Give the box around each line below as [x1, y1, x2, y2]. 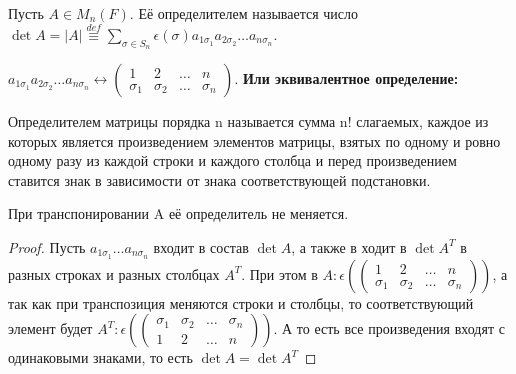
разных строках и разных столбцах [8, 263, 220, 284]
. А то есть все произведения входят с [273, 318, 505, 339]
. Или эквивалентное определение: [234, 68, 459, 89]
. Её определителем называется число [129, 3, 359, 23]
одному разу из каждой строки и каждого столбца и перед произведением [8, 150, 457, 171]
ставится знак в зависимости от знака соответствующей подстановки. [8, 169, 431, 190]
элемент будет [8, 318, 93, 339]
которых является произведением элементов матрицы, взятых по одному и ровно [8, 130, 501, 151]
